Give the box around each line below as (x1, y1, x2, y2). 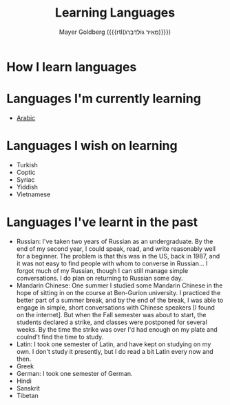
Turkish (16, 160, 39, 169)
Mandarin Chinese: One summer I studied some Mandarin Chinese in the (16, 281, 223, 290)
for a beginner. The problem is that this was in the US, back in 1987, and (16, 252, 220, 260)
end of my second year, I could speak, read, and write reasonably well (16, 244, 216, 253)
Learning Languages (54, 5, 176, 21)
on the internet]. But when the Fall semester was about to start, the (16, 310, 207, 319)
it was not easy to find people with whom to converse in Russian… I (16, 259, 208, 267)
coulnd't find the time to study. (16, 332, 104, 341)
